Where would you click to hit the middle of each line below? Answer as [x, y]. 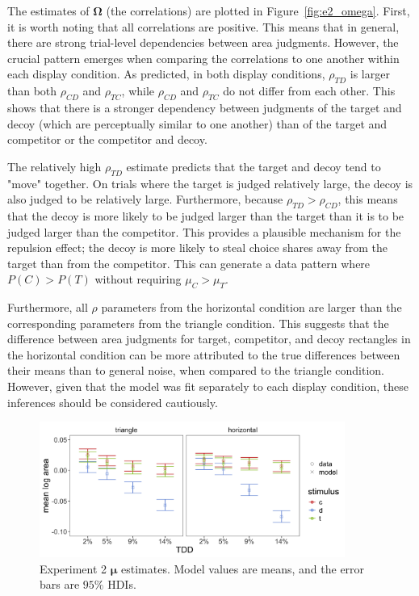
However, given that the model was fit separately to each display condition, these [208, 386]
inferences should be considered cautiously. [113, 402]
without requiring [138, 279]
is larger [370, 74]
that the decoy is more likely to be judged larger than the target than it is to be [206, 215]
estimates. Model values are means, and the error [243, 568]
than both [32, 91]
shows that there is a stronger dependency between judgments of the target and [205, 107]
